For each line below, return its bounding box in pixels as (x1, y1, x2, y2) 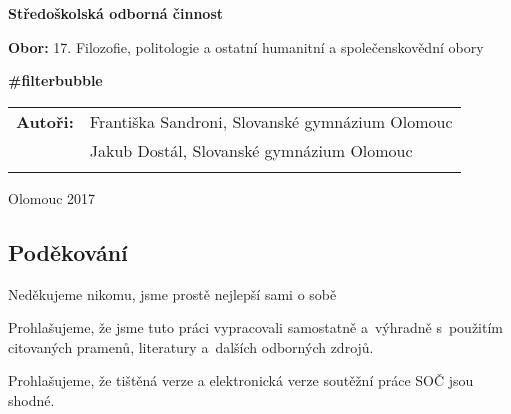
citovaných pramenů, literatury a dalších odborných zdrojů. (8, 336, 374, 357)
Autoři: (16, 109, 74, 133)
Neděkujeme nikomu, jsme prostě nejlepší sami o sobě (8, 283, 337, 304)
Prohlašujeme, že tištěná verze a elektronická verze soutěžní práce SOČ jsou (8, 370, 474, 391)
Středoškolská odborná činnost (8, 3, 224, 23)
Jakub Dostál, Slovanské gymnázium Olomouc (89, 138, 413, 162)
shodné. (8, 389, 55, 410)
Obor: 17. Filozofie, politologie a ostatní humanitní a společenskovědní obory (8, 36, 484, 57)
